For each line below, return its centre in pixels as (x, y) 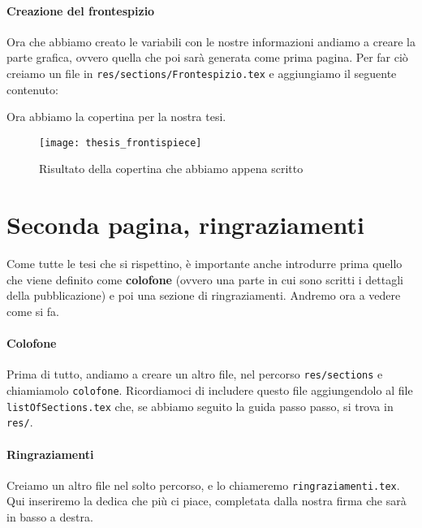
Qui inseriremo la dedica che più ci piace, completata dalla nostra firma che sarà (207, 501)
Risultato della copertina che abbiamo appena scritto (171, 169)
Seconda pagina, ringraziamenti (186, 225)
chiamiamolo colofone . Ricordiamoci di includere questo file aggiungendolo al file (210, 390)
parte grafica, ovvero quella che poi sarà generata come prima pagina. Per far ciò (207, 57)
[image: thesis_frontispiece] (121, 143)
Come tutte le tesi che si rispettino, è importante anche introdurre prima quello (205, 264)
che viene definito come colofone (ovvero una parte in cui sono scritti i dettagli (205, 279)
